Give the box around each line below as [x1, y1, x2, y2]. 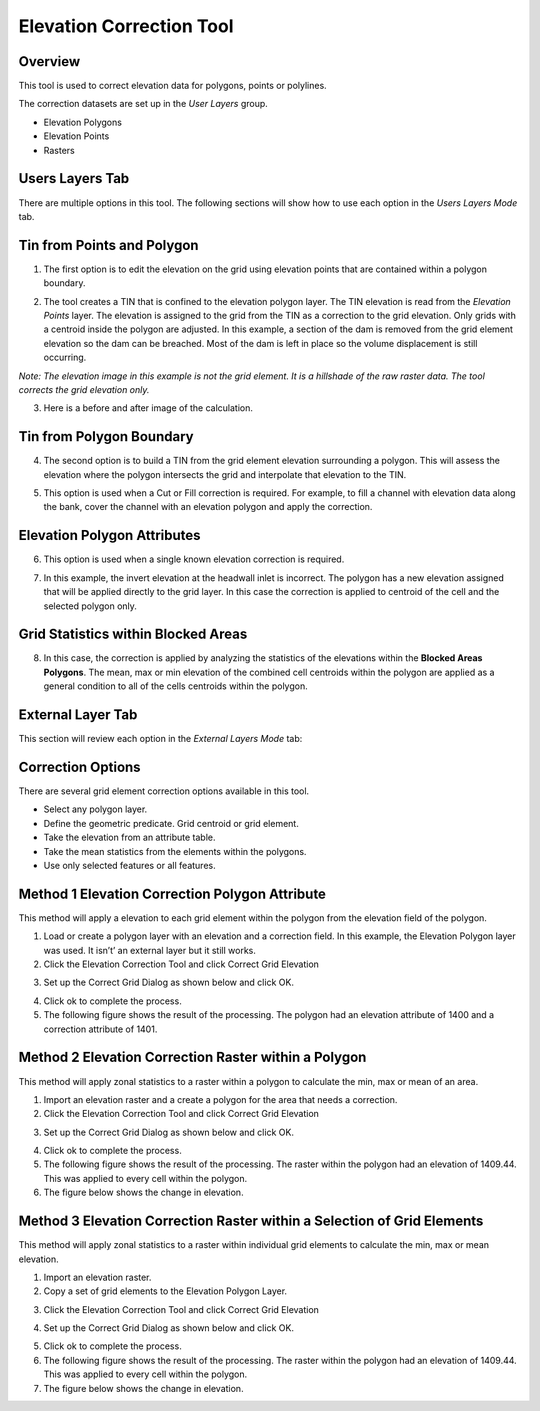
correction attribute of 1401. [43, 1023, 158, 1035]
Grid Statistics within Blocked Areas [18, 626, 248, 643]
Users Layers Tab [18, 170, 130, 187]
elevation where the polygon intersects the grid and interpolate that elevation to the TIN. [43, 468, 407, 480]
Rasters [43, 144, 75, 156]
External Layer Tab [18, 706, 138, 723]
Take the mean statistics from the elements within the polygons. [43, 845, 307, 857]
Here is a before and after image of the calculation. [43, 402, 254, 414]
